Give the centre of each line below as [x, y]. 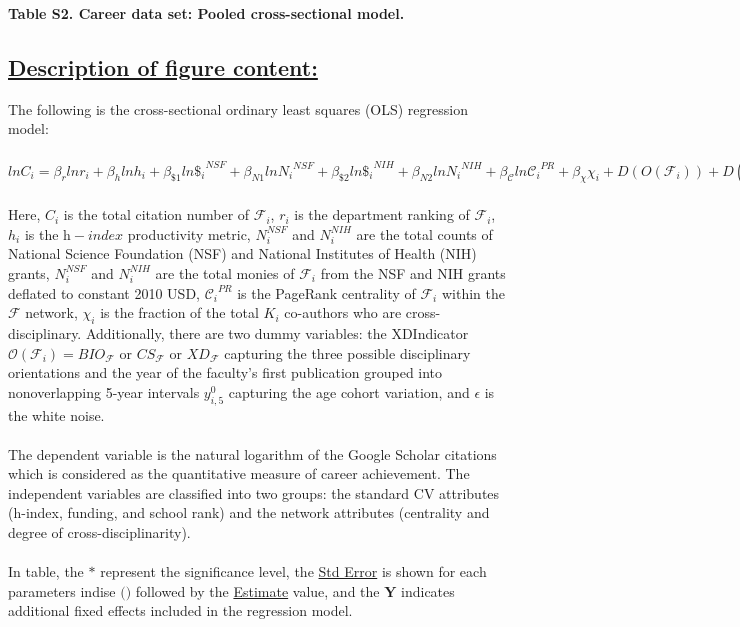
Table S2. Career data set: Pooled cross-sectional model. [206, 13]
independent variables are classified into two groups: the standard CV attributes [254, 492]
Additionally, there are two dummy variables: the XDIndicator [277, 332]
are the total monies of [225, 272]
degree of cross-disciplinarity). [99, 532]
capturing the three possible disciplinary [347, 352]
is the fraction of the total [179, 312]
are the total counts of [424, 233]
